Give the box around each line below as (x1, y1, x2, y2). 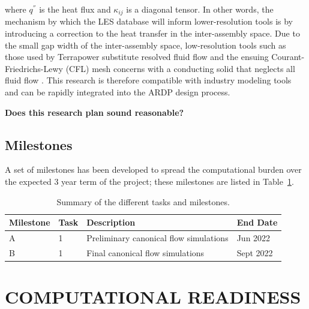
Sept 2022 (236, 246, 273, 259)
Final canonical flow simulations (86, 246, 205, 259)
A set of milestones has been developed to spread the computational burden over (5, 163, 302, 176)
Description (86, 216, 136, 229)
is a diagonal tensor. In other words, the (126, 3, 274, 15)
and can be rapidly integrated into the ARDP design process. (5, 86, 230, 98)
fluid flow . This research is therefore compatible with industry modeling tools (5, 74, 292, 86)
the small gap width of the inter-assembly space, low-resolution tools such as (5, 38, 286, 51)
